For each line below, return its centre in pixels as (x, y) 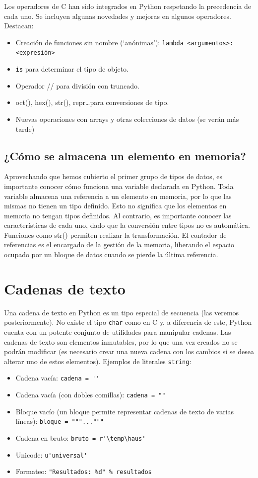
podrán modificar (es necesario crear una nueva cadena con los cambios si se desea (129, 351)
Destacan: (19, 26)
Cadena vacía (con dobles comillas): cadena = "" (91, 395)
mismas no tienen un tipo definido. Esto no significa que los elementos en (115, 206)
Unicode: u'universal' (52, 454)
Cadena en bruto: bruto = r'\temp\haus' (81, 438)
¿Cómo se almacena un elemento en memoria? (125, 155)
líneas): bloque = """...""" (60, 421)
